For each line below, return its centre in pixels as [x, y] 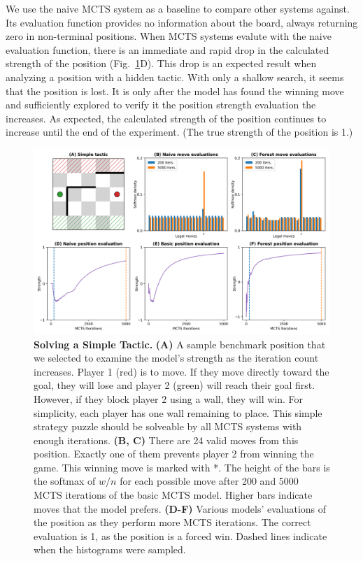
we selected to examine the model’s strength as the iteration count [176, 358]
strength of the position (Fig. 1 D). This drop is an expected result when [161, 63]
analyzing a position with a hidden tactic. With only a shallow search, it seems [175, 77]
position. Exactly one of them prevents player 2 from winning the [174, 454]
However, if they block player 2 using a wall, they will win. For [168, 398]
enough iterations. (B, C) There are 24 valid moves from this [166, 440]
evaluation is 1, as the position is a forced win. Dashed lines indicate [180, 535]
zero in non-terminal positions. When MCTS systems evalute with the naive [169, 36]
